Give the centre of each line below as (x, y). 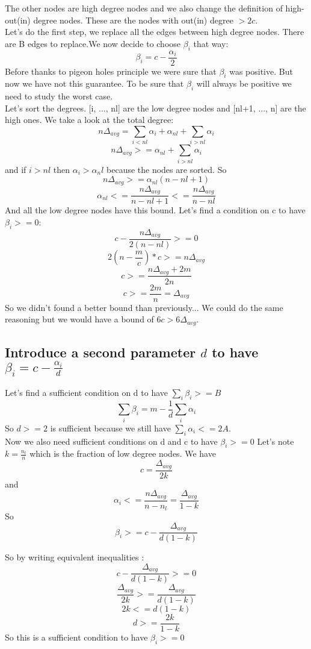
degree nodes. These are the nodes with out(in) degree (133, 20)
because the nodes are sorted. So (167, 169)
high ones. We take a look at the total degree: (89, 120)
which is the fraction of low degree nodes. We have (123, 453)
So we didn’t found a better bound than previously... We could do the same (144, 307)
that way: (211, 43)
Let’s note (276, 441)
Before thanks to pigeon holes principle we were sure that (111, 71)
